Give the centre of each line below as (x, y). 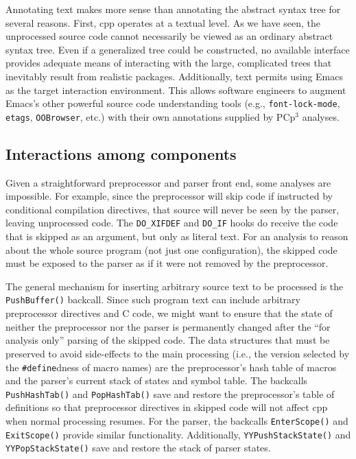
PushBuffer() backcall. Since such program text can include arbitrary (153, 299)
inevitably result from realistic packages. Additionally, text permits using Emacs (174, 76)
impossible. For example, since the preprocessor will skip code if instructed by (169, 196)
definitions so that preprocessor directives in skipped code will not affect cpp (167, 407)
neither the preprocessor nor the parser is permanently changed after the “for (168, 326)
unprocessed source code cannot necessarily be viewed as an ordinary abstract (169, 36)
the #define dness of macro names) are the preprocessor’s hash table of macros (171, 367)
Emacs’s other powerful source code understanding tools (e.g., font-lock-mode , (173, 103)
